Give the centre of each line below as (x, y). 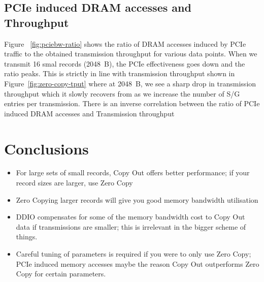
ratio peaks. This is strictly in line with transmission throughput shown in (120, 73)
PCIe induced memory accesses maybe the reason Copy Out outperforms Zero (138, 263)
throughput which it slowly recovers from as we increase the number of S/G (122, 93)
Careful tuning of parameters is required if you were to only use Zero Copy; (134, 254)
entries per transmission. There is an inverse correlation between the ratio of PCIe (132, 103)
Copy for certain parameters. (61, 274)
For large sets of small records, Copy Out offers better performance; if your (133, 173)
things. (27, 237)
